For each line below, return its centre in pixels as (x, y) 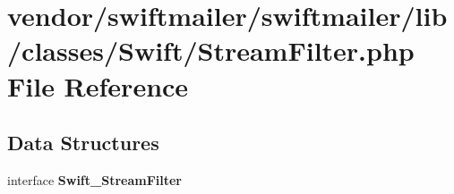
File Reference (98, 85)
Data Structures (83, 143)
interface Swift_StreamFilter (94, 179)
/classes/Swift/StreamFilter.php (211, 51)
